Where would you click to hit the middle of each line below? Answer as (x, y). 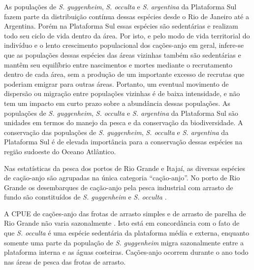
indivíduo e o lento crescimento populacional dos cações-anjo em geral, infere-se (124, 45)
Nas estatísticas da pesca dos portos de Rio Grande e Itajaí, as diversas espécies (125, 168)
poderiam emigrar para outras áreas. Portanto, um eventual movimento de (116, 84)
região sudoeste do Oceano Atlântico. (60, 151)
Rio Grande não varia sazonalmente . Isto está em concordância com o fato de (122, 223)
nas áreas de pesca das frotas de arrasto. (65, 261)
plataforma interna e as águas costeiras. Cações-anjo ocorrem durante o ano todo (126, 252)
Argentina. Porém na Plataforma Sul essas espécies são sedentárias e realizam (121, 26)
